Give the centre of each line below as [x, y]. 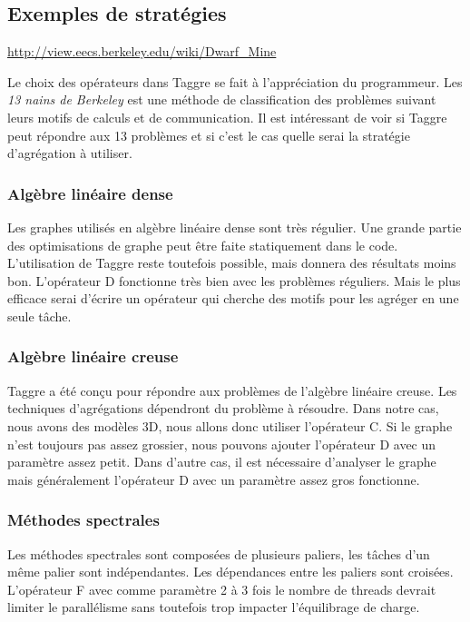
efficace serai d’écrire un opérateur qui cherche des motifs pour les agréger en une [233, 298]
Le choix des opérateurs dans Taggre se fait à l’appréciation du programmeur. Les [235, 81]
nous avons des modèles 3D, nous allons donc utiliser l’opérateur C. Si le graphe [230, 425]
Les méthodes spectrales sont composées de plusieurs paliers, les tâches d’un [219, 553]
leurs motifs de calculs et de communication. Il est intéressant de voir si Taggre [227, 117]
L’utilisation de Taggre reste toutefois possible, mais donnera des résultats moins [232, 263]
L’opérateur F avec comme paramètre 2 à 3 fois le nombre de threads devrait [222, 589]
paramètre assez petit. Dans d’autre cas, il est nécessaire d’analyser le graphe [222, 462]
